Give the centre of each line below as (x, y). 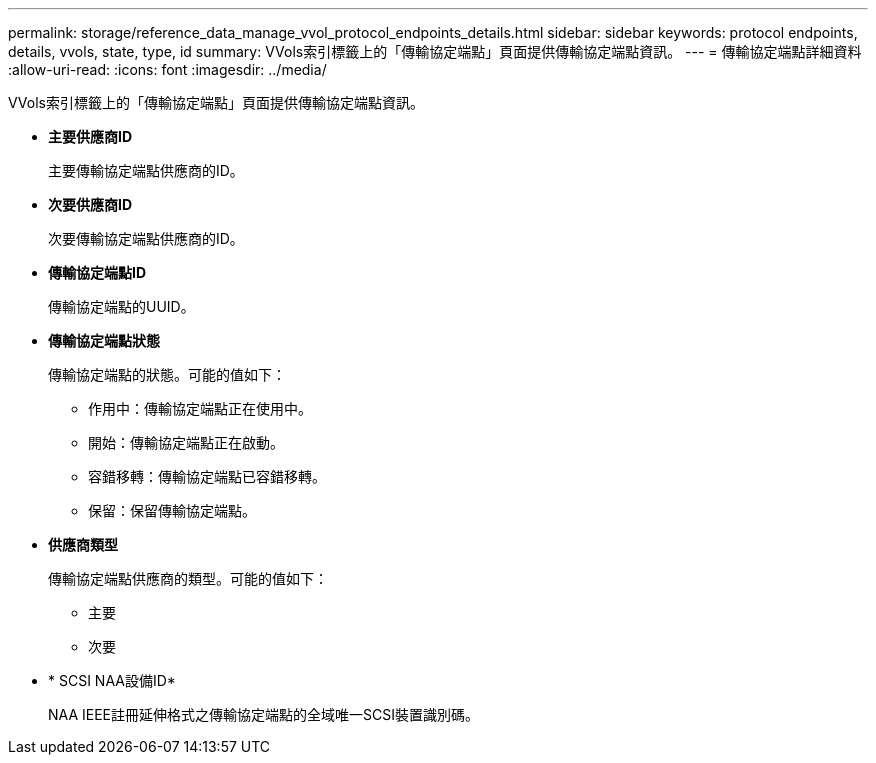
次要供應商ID (90, 204)
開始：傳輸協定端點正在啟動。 (186, 442)
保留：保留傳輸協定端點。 (172, 510)
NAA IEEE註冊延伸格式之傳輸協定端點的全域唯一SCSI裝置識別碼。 (263, 714)
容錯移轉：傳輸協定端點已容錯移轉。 (207, 476)
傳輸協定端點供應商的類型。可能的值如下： (188, 578)
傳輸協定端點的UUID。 (121, 306)
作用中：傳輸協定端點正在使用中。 (200, 408)
